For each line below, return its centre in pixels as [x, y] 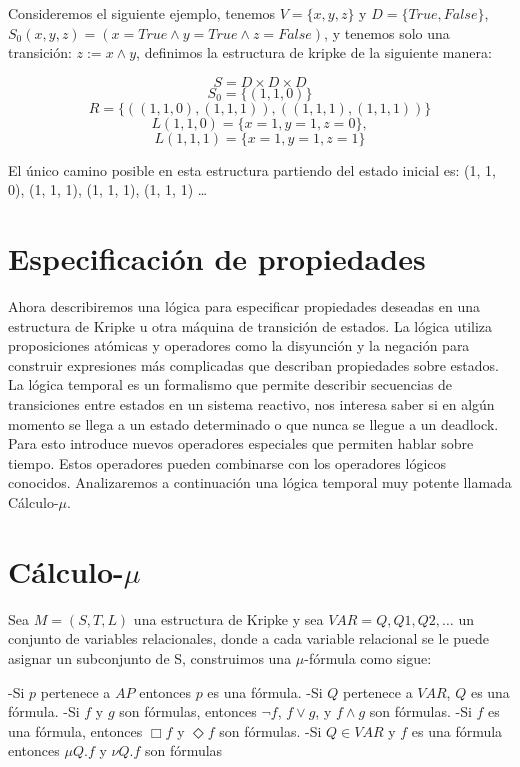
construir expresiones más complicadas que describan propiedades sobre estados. [253, 364]
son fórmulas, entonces [188, 711]
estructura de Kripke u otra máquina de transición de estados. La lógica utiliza [250, 325]
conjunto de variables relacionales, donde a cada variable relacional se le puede [249, 638]
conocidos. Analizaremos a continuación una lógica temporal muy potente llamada [260, 482]
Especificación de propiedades [217, 258]
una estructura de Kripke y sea [228, 618]
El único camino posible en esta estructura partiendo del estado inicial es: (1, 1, [252, 169]
